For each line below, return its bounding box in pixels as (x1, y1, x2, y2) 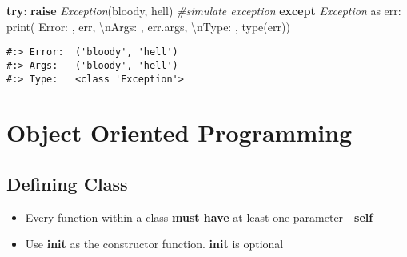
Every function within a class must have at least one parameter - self (25, 208, 373, 225)
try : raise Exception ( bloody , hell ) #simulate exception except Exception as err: (6, 2, 401, 18)
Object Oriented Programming (6, 116, 353, 149)
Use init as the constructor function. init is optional (25, 235, 284, 252)
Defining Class (6, 171, 128, 195)
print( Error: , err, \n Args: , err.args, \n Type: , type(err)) (6, 18, 290, 34)
